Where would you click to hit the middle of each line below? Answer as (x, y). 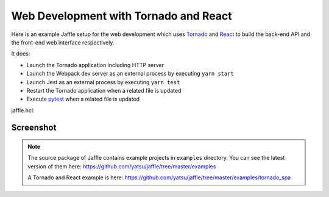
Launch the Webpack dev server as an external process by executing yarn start (130, 74)
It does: (21, 54)
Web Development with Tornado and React (122, 16)
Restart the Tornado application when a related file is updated (104, 90)
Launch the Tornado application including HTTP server (95, 65)
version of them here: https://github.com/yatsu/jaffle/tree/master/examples (122, 166)
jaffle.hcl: (23, 110)
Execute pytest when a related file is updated (83, 99)
